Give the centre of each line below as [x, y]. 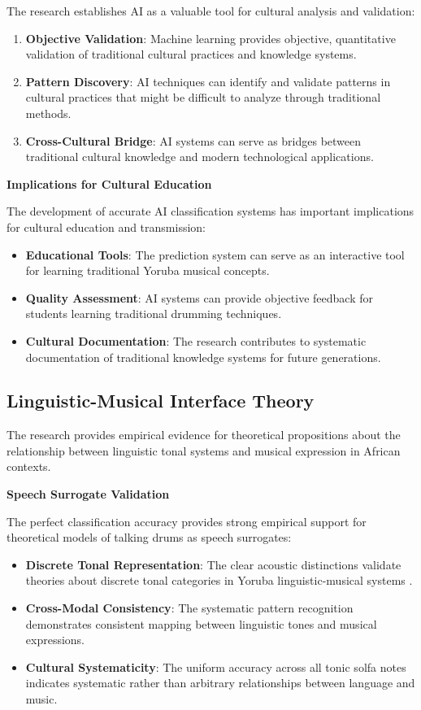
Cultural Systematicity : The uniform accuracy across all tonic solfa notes [216, 666]
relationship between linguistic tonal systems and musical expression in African [204, 450]
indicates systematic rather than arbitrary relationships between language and [220, 683]
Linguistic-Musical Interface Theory [161, 401]
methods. [48, 113]
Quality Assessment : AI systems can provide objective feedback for [200, 297]
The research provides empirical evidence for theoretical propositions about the [204, 435]
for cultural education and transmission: [106, 227]
